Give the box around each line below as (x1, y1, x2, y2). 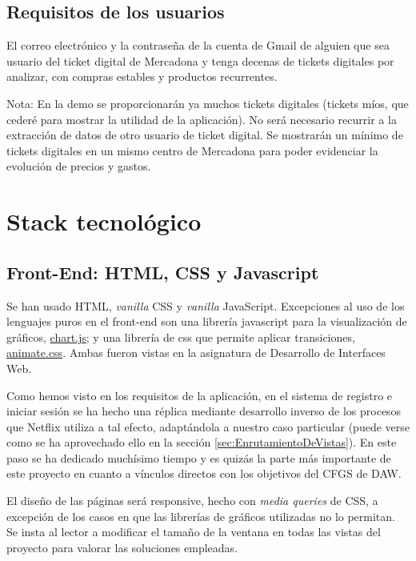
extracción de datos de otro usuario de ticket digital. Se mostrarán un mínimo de (6, 126, 403, 143)
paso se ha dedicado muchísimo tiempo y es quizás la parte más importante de (6, 449, 391, 466)
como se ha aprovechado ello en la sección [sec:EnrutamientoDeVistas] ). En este (6, 434, 397, 451)
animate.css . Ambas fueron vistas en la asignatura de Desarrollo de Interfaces (6, 344, 386, 361)
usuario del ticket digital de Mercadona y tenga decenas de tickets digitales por (6, 52, 394, 69)
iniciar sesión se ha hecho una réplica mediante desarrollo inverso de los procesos (6, 403, 402, 419)
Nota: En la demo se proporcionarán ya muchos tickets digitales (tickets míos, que (6, 94, 409, 111)
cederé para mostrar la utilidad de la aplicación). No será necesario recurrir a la (6, 110, 397, 127)
